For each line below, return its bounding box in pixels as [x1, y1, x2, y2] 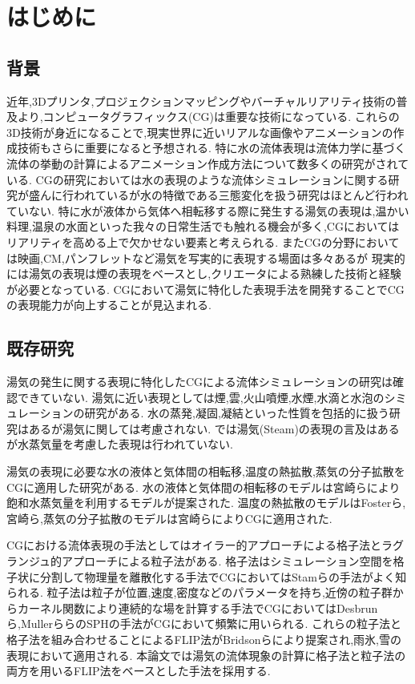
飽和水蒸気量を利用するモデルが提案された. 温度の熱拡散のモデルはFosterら [6, 494, 403, 511]
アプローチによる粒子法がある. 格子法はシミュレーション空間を [62, 553, 393, 569]
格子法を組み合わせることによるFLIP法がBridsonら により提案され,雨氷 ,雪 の [6, 631, 401, 647]
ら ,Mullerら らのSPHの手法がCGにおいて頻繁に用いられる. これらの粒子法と [6, 615, 402, 632]
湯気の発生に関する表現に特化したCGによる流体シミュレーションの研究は [6, 373, 393, 390]
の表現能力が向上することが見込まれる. [6, 296, 212, 313]
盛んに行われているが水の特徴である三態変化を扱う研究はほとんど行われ [28, 187, 409, 203]
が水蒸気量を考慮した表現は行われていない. [6, 436, 233, 453]
